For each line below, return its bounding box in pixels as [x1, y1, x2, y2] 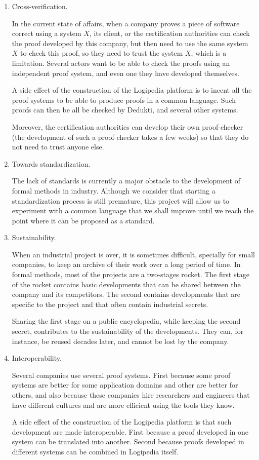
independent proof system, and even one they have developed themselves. [12, 67, 239, 78]
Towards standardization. [12, 158, 91, 169]
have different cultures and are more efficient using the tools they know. [12, 399, 235, 410]
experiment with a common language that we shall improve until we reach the [12, 205, 254, 216]
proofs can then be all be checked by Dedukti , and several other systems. [12, 104, 238, 115]
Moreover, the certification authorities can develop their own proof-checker [12, 121, 243, 132]
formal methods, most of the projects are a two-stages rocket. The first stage [12, 269, 250, 280]
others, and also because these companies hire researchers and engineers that [12, 390, 250, 400]
